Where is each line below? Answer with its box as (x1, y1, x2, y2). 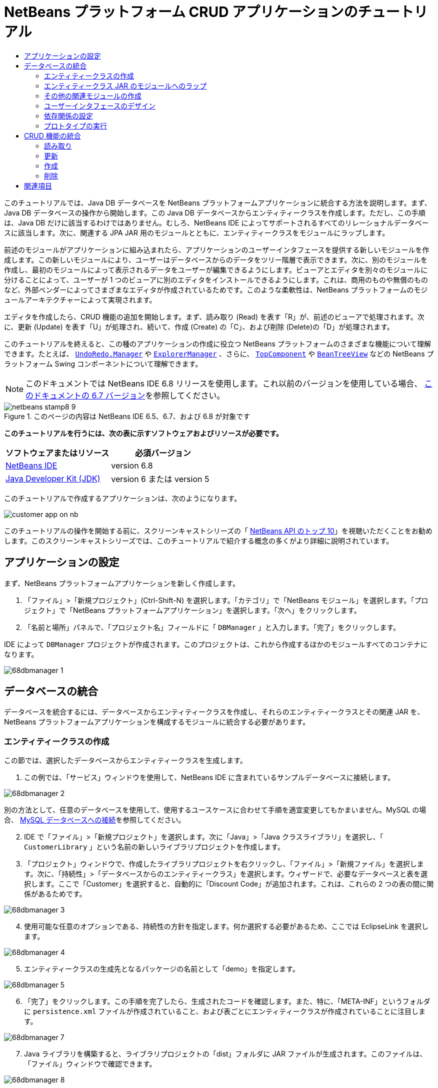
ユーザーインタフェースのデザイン (44, 101, 156, 110)
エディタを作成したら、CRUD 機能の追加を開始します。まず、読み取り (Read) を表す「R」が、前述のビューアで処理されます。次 (4, 312, 424, 321)
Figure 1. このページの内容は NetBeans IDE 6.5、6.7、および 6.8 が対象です (4, 411, 250, 420)
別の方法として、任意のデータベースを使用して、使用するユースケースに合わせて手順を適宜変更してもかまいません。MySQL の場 (4, 805, 426, 814)
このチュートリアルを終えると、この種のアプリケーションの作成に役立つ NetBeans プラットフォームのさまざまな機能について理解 (4, 339, 431, 348)
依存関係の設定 (44, 111, 93, 120)
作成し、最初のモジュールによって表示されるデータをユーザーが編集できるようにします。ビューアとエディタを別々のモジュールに (4, 265, 428, 274)
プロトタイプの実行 (44, 121, 107, 130)
